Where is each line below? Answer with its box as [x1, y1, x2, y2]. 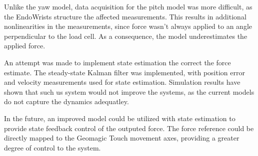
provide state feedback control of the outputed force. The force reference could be [4, 123, 254, 133]
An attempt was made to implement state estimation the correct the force [4, 57, 231, 67]
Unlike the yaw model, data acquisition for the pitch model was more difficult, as [4, 1, 252, 11]
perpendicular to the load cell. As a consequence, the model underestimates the [4, 30, 247, 41]
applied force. [4, 40, 45, 51]
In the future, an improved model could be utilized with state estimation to [4, 113, 235, 123]
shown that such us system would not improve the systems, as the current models [4, 86, 254, 97]
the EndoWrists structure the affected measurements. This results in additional [4, 11, 246, 21]
